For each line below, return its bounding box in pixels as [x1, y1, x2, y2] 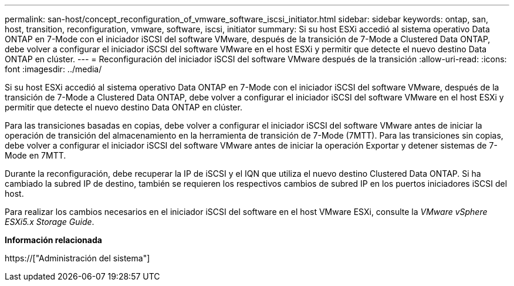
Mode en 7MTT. [5, 150, 66, 160]
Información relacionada [5, 235, 102, 245]
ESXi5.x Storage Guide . [5, 217, 94, 227]
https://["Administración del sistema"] [5, 253, 150, 263]
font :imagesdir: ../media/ [5, 64, 102, 74]
